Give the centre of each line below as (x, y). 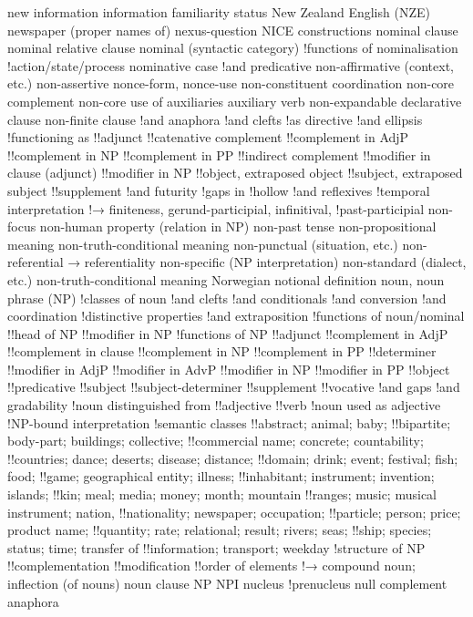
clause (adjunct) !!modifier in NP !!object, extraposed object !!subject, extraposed (235, 173)
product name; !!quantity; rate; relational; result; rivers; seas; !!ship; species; (220, 530)
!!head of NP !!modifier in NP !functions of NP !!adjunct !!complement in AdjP (228, 333)
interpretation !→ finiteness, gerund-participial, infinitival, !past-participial (216, 208)
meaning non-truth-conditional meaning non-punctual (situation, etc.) (203, 244)
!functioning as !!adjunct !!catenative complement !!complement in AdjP (208, 137)
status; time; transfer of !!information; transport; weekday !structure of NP (216, 547)
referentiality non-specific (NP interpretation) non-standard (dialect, (275, 262)
